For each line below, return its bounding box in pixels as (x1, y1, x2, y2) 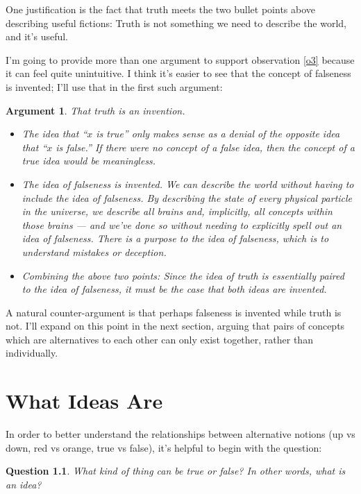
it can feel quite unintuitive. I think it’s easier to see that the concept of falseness (6, 66, 351, 80)
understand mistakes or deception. (22, 244, 167, 259)
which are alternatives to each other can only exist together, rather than (6, 332, 313, 346)
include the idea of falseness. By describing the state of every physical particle (22, 190, 353, 205)
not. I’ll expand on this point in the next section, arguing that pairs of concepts (6, 318, 345, 333)
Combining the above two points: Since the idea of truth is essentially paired (22, 268, 344, 282)
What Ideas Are (6, 386, 163, 415)
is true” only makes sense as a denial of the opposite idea (96, 126, 340, 141)
